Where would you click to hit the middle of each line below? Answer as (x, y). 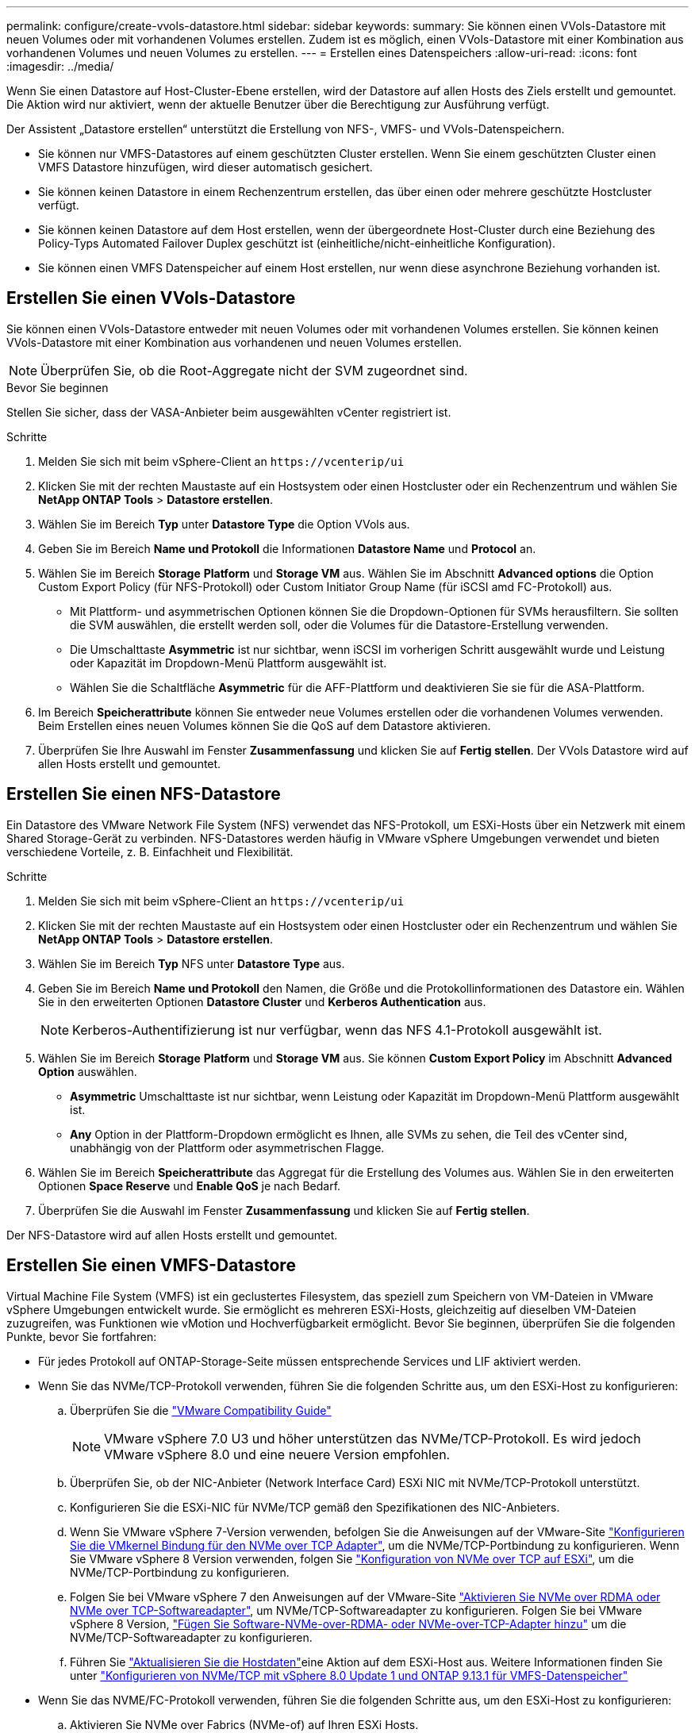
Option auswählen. (88, 1071)
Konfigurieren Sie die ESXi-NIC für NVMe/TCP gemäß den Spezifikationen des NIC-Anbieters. (315, 1507)
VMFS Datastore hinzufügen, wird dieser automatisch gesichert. (205, 167)
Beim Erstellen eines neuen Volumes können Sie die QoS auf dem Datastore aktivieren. (265, 725)
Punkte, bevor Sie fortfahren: (82, 1336)
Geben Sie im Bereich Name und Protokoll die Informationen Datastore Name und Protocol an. (287, 548)
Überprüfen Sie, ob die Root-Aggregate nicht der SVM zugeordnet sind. (254, 370)
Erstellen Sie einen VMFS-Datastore (151, 1266)
